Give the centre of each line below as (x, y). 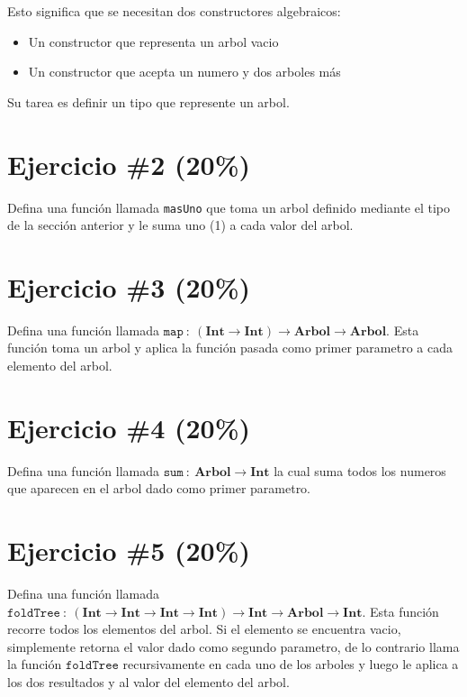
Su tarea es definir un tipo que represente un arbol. (148, 101)
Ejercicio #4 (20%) (129, 427)
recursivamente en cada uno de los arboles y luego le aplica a (291, 664)
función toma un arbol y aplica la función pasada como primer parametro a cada (230, 348)
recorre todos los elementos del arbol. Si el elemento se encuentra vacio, (204, 629)
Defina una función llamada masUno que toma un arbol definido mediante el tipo (229, 207)
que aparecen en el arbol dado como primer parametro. (159, 488)
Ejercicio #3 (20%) (129, 286)
